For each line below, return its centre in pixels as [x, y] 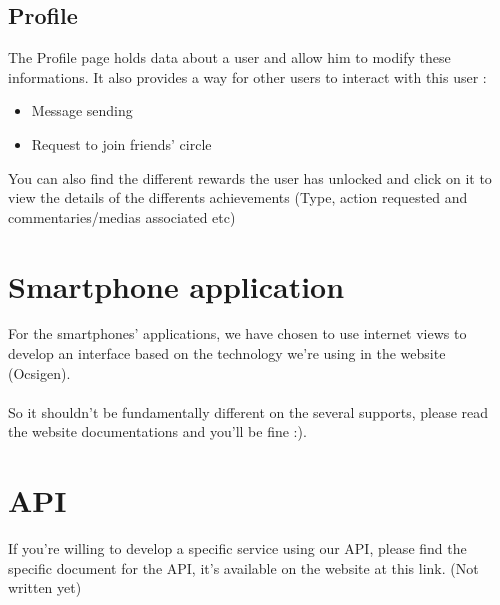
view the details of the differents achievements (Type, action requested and [238, 197]
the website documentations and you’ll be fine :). [157, 431]
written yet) [45, 587]
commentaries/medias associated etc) [122, 216]
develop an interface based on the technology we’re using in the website [227, 353]
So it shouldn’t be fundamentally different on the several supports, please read [248, 411]
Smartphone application [176, 285]
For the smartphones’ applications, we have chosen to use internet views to [237, 333]
